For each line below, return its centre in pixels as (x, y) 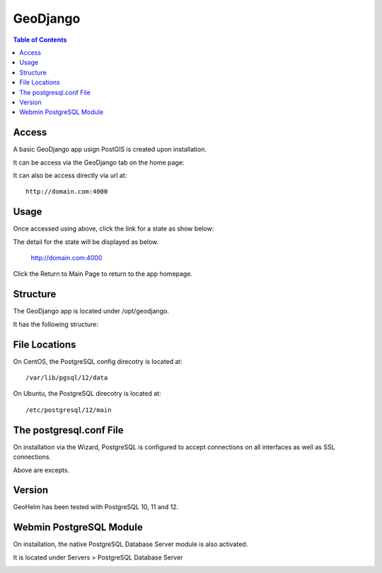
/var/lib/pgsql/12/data (67, 378)
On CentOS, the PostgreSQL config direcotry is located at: (98, 361)
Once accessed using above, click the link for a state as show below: (114, 229)
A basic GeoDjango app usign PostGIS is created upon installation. (110, 150)
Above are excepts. (41, 470)
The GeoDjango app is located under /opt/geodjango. (91, 311)
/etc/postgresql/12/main (69, 410)
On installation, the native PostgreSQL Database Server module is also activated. (131, 544)
